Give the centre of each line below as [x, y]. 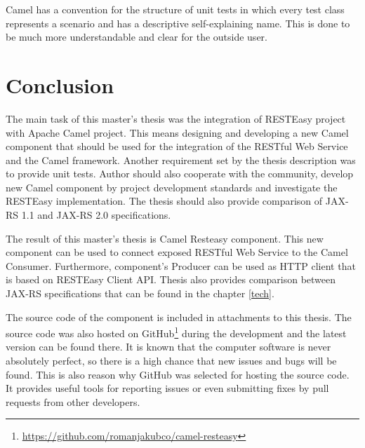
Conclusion [60, 84]
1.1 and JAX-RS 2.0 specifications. [96, 215]
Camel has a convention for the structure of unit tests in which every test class [175, 9]
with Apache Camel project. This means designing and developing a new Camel [177, 132]
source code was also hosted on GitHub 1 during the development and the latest [176, 332]
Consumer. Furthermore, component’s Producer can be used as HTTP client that [181, 265]
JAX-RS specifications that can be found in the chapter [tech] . [140, 293]
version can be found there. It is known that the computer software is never [168, 347]
